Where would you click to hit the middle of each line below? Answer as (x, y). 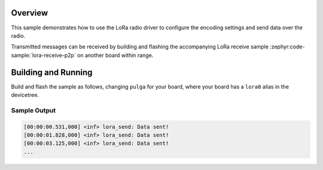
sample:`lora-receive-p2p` (43, 55)
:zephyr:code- (287, 47)
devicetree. (25, 95)
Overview (30, 13)
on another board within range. (115, 55)
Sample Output (33, 110)
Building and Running (52, 72)
